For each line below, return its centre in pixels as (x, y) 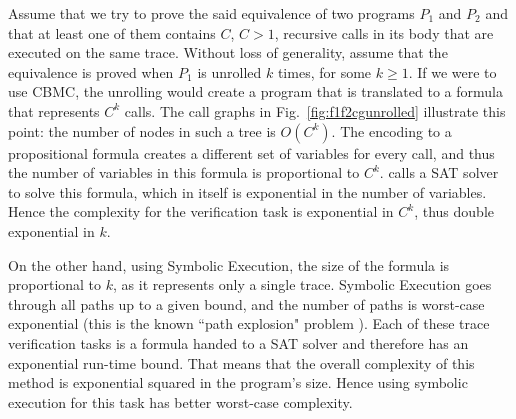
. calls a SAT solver (439, 172)
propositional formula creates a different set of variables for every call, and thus (251, 152)
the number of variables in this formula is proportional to (184, 172)
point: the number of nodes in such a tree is (142, 130)
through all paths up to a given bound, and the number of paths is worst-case (246, 303)
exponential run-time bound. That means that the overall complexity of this (241, 362)
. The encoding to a (391, 130)
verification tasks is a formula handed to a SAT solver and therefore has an (238, 342)
